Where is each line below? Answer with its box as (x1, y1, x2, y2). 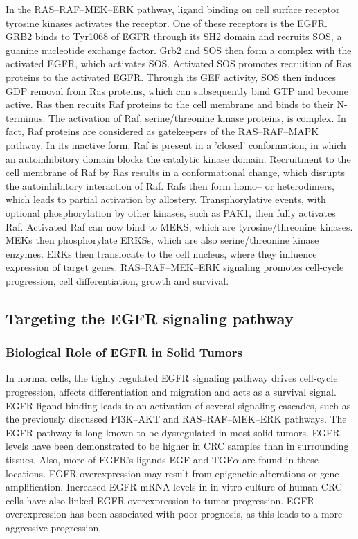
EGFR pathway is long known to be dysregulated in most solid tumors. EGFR (6, 425, 340, 439)
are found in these (242, 452, 319, 467)
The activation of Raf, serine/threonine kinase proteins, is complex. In (48, 110, 346, 125)
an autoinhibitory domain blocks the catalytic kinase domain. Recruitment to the (6, 151, 351, 166)
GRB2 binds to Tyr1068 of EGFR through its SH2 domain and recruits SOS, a (6, 29, 342, 44)
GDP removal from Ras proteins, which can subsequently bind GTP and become (6, 83, 348, 98)
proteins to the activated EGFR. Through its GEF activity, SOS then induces (6, 69, 337, 84)
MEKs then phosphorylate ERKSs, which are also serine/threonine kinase (6, 233, 319, 247)
